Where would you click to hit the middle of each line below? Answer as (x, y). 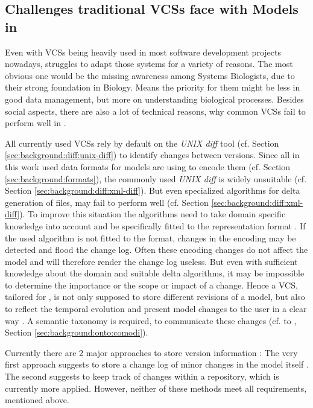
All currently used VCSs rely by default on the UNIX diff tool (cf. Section (142, 143)
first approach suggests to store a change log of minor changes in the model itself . (157, 364)
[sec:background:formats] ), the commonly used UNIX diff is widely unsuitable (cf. (156, 178)
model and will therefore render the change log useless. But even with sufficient (151, 261)
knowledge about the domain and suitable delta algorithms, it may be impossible (155, 273)
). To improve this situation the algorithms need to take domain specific (153, 214)
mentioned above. (37, 400)
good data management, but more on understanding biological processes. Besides (154, 99)
